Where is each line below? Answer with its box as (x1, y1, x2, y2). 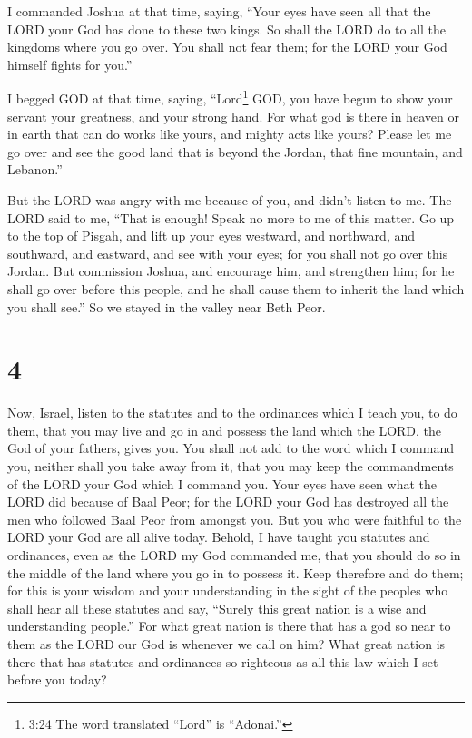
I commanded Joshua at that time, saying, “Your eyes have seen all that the (7, 2, 431, 20)
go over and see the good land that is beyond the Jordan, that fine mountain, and (7, 142, 463, 161)
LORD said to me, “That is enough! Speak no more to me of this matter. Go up (7, 208, 455, 227)
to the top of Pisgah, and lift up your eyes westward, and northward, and (7, 226, 416, 245)
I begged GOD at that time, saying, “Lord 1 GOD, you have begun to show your (7, 86, 453, 108)
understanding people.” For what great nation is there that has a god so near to (7, 616, 451, 635)
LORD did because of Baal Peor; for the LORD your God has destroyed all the (7, 492, 449, 511)
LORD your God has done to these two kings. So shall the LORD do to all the (7, 19, 447, 38)
